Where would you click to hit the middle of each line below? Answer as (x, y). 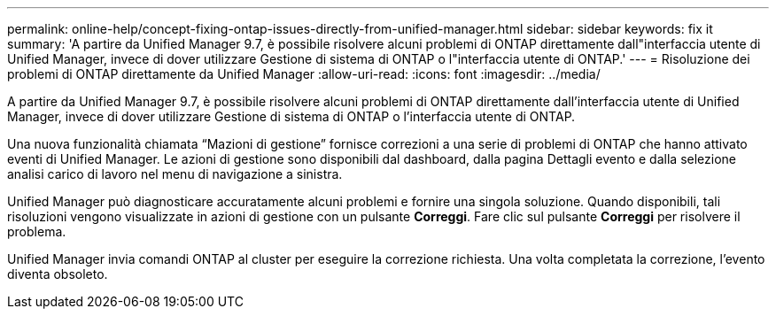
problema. (37, 231)
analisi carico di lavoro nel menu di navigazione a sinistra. (175, 174)
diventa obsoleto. (58, 274)
